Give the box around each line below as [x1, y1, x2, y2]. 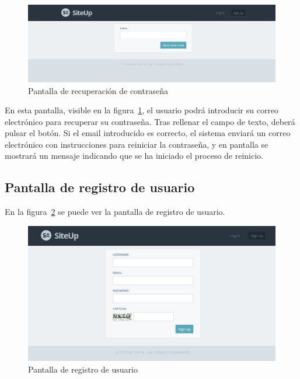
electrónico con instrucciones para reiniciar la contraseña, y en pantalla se [5, 138, 268, 150]
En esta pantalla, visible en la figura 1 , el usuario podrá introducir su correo [5, 104, 279, 116]
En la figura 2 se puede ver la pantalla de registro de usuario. [5, 206, 225, 218]
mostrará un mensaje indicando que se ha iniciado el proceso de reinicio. [5, 149, 264, 162]
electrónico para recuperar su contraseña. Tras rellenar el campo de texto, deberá [5, 115, 295, 127]
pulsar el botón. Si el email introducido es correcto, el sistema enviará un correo [5, 127, 291, 139]
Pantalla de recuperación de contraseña [28, 84, 168, 96]
